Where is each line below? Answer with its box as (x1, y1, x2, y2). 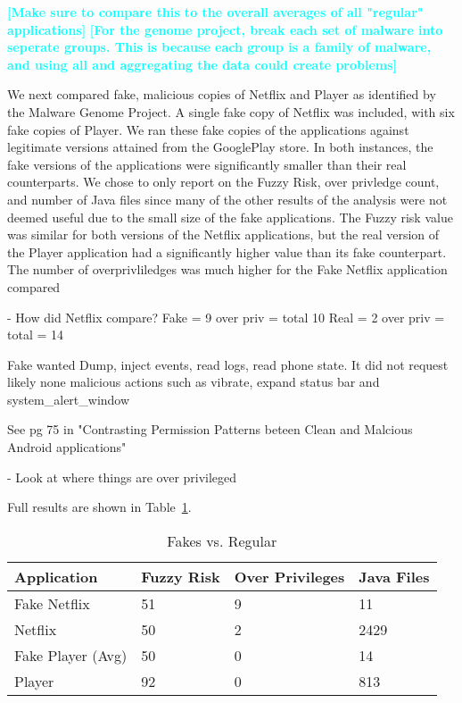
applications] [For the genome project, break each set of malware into (7, 20, 443, 38)
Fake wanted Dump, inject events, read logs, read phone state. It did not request (7, 355, 449, 373)
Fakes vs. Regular (167, 530, 277, 551)
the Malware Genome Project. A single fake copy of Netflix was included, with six (7, 102, 455, 121)
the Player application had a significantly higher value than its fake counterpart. (7, 242, 447, 261)
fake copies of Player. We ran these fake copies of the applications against (7, 120, 409, 138)
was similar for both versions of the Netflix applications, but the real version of (7, 225, 440, 244)
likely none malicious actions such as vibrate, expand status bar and (7, 372, 380, 391)
